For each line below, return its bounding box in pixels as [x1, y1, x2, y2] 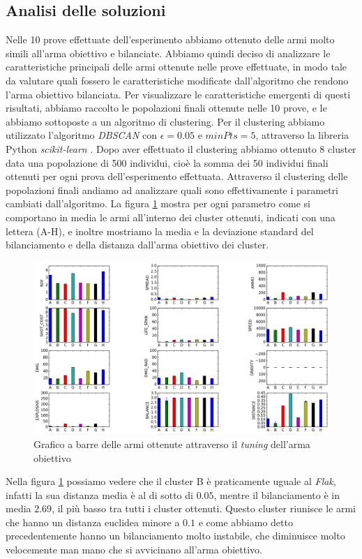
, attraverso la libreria [255, 128, 349, 142]
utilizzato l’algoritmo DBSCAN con [6, 128, 158, 142]
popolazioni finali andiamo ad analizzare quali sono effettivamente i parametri [6, 182, 338, 197]
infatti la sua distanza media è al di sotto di [6, 487, 193, 502]
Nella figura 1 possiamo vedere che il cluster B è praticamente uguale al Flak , [6, 474, 336, 489]
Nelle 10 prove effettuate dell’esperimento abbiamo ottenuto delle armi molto [6, 32, 335, 47]
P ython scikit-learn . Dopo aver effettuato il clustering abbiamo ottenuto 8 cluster [6, 141, 356, 156]
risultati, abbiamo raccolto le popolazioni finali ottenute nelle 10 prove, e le [6, 100, 327, 115]
